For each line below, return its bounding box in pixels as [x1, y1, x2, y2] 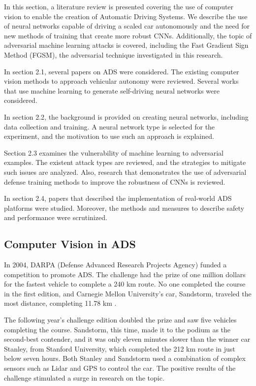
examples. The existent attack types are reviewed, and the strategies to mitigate [4, 157, 246, 167]
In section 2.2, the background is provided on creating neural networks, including [4, 111, 249, 122]
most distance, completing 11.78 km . [4, 298, 117, 308]
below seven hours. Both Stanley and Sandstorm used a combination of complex [4, 353, 246, 363]
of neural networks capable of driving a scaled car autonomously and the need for [4, 21, 250, 31]
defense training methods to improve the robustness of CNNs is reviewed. [4, 176, 225, 187]
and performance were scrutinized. [4, 212, 107, 223]
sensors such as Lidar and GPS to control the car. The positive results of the [4, 363, 236, 373]
